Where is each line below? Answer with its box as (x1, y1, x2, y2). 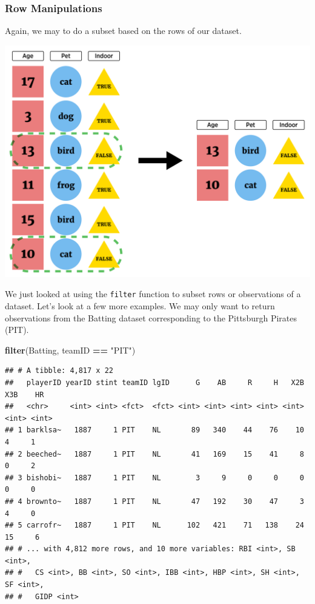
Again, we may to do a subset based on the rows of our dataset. (5, 24, 242, 37)
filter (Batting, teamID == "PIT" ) (5, 343, 136, 356)
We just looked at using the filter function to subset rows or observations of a (5, 287, 301, 300)
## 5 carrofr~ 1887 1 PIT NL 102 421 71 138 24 (5, 521, 304, 530)
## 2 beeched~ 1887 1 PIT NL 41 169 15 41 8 (5, 449, 304, 458)
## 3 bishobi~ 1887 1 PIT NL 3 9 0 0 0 (5, 473, 304, 482)
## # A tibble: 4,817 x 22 (5, 366, 113, 375)
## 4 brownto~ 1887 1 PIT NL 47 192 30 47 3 (5, 497, 304, 506)
